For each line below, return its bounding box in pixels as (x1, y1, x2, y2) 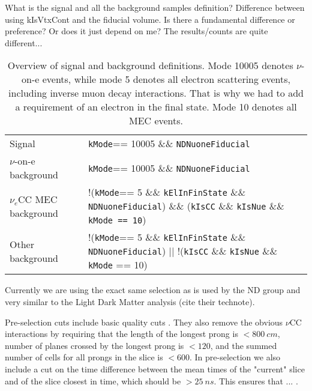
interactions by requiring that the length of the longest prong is (5, 327, 238, 340)
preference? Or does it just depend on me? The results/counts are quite (5, 25, 268, 37)
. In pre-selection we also (190, 351, 281, 363)
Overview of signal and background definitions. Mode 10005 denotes (7, 58, 293, 73)
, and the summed (210, 339, 277, 351)
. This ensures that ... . (214, 374, 298, 387)
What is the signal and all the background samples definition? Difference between (5, 1, 305, 13)
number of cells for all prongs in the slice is (5, 351, 163, 363)
